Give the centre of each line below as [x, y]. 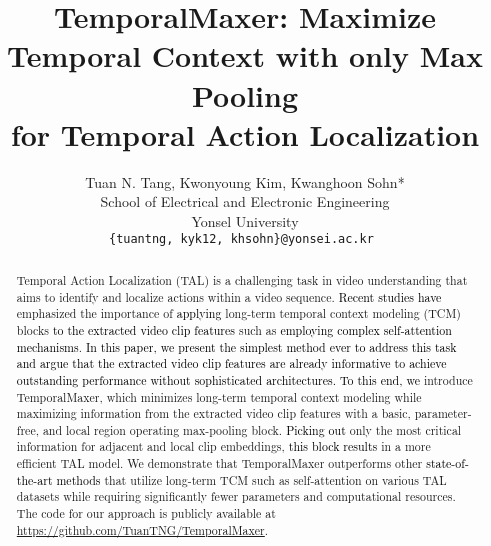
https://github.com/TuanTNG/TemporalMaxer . [142, 529]
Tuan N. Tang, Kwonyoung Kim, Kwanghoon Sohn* [245, 181]
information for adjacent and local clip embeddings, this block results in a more [223, 446]
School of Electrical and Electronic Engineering [245, 201]
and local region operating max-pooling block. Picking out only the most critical [252, 429]
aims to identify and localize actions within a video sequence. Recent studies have [229, 296]
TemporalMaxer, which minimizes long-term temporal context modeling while [219, 396]
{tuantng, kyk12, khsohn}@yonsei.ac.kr [241, 239]
